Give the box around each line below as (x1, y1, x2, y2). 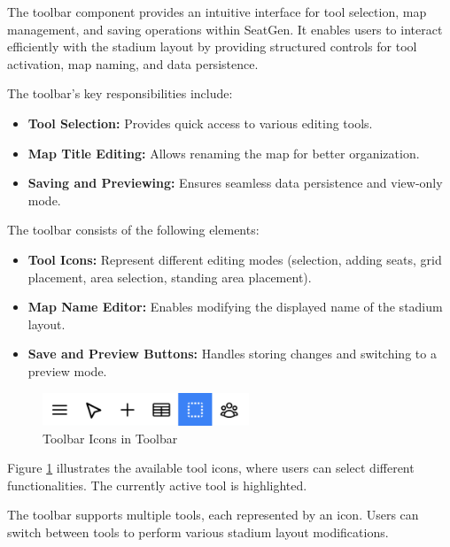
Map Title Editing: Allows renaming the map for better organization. (27, 143, 420, 162)
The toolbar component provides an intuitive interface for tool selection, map (7, 3, 427, 20)
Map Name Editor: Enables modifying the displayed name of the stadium (27, 297, 443, 316)
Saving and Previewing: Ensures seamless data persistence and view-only (27, 173, 443, 192)
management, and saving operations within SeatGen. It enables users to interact (7, 19, 443, 38)
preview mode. (27, 361, 107, 380)
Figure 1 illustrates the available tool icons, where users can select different (7, 458, 415, 477)
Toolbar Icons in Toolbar (43, 428, 178, 447)
